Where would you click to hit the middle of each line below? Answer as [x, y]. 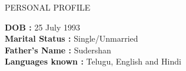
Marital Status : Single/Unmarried [72, 38]
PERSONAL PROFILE [48, 7]
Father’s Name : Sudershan [58, 50]
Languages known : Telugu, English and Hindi [93, 61]
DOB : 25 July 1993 [42, 27]
